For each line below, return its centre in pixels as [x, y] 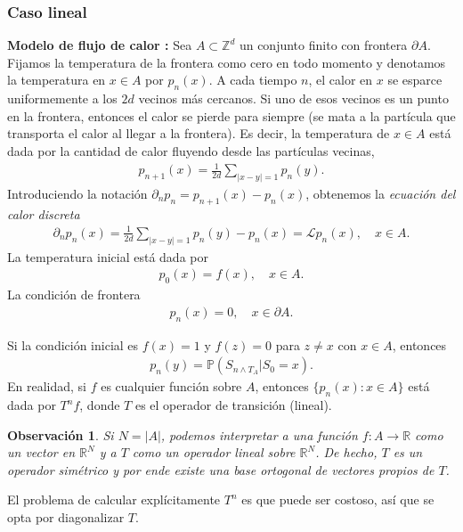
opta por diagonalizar [66, 517]
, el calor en [341, 80]
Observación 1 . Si [61, 434]
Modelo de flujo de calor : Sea [100, 45]
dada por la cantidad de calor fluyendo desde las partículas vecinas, [191, 150]
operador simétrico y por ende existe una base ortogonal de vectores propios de [221, 469]
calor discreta [44, 213]
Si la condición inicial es [73, 344]
